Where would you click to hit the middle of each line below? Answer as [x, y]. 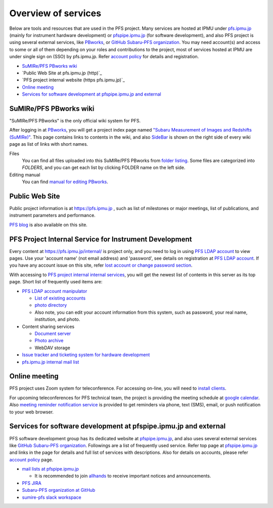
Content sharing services [48, 326]
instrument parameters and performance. [52, 216]
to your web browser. [32, 412]
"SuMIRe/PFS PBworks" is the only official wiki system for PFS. [75, 120]
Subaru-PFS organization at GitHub [59, 490]
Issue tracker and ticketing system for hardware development [86, 355]
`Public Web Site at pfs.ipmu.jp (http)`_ [62, 73]
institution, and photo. [57, 319]
